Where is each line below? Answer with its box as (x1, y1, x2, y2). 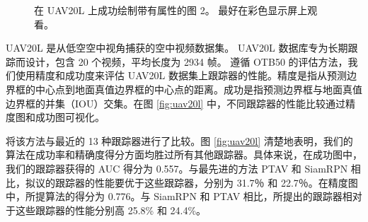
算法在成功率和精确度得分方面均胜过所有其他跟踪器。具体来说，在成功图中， (6, 147, 362, 162)
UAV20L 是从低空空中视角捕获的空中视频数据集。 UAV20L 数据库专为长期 (6, 40, 348, 55)
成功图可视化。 (35, 110, 105, 124)
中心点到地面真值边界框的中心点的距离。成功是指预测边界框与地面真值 (35, 81, 362, 96)
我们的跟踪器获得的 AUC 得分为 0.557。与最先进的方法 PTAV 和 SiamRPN (6, 160, 348, 175)
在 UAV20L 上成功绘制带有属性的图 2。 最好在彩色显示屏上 (34, 3, 308, 17)
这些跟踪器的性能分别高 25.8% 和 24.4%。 (15, 202, 207, 217)
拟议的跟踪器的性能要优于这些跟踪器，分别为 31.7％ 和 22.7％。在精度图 (25, 175, 358, 189)
